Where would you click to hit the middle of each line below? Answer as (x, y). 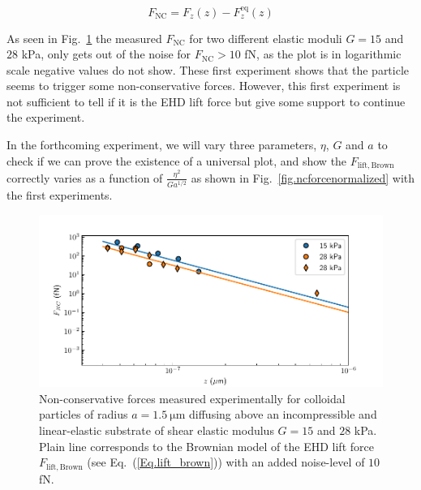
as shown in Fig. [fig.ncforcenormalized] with (303, 177)
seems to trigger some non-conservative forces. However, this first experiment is (204, 86)
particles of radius (84, 414)
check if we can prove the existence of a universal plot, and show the (177, 160)
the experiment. (46, 117)
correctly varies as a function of (85, 177)
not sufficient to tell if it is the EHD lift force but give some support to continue (206, 101)
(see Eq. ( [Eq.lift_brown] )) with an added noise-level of (226, 462)
